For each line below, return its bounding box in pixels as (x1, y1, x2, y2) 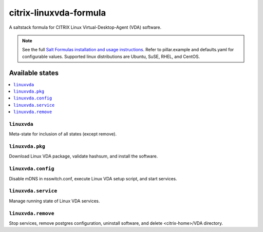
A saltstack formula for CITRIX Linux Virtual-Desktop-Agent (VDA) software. (9, 24, 162, 30)
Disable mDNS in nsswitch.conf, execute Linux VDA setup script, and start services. (9, 175, 177, 181)
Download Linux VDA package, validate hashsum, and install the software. (9, 154, 158, 159)
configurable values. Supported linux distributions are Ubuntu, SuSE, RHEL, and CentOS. (22, 54, 200, 59)
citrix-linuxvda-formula (9, 7, 106, 18)
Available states (9, 69, 59, 77)
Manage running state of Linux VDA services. (9, 198, 100, 204)
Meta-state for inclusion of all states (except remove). (9, 131, 117, 137)
